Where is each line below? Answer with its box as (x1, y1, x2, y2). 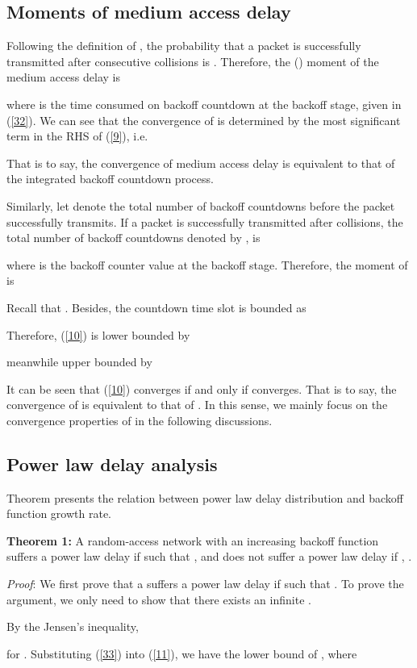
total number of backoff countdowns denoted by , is (6, 229, 261, 246)
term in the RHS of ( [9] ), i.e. (6, 127, 148, 144)
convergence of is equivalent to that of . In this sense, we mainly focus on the (6, 396, 388, 413)
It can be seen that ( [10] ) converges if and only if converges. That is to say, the (6, 380, 397, 397)
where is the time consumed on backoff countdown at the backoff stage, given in (6, 95, 402, 112)
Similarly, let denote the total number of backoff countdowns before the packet (6, 197, 395, 214)
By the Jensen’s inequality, (6, 618, 139, 635)
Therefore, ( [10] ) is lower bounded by (6, 326, 190, 343)
